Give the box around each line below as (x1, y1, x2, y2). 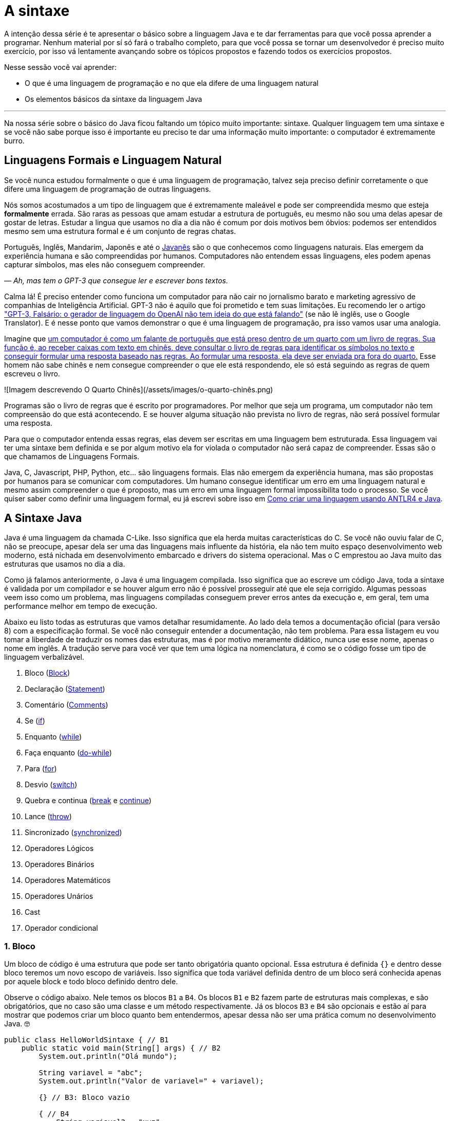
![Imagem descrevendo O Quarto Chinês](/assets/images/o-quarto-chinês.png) (4, 385, 273, 394)
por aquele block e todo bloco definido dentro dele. (4, 977, 178, 986)
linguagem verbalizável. (4, 653, 84, 662)
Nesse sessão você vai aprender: (4, 62, 117, 71)
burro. (4, 136, 25, 145)
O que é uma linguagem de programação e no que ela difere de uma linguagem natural (25, 78, 318, 87)
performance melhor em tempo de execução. (4, 602, 157, 611)
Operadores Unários (25, 892, 93, 901)
